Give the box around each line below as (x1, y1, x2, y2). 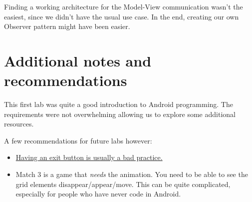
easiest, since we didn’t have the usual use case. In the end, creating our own (4, 11, 239, 21)
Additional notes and (4, 50, 152, 70)
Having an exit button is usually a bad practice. (15, 152, 163, 162)
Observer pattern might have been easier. (4, 21, 130, 31)
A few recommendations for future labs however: (4, 135, 152, 145)
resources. (4, 118, 34, 129)
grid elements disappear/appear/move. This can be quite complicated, (15, 178, 231, 189)
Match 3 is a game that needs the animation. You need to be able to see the (15, 169, 248, 179)
